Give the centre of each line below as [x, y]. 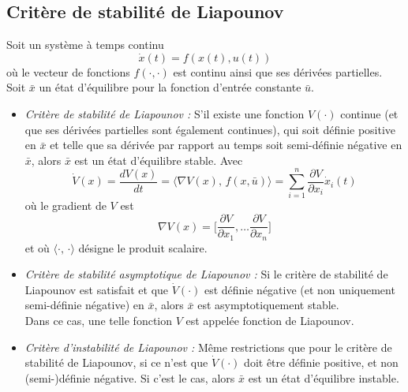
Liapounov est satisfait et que [97, 289]
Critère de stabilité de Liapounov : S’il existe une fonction [165, 113]
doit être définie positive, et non [321, 362]
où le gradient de [66, 205]
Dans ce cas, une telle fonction [99, 320]
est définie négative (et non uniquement [299, 289]
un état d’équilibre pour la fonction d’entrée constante [170, 87]
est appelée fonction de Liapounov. [270, 320]
